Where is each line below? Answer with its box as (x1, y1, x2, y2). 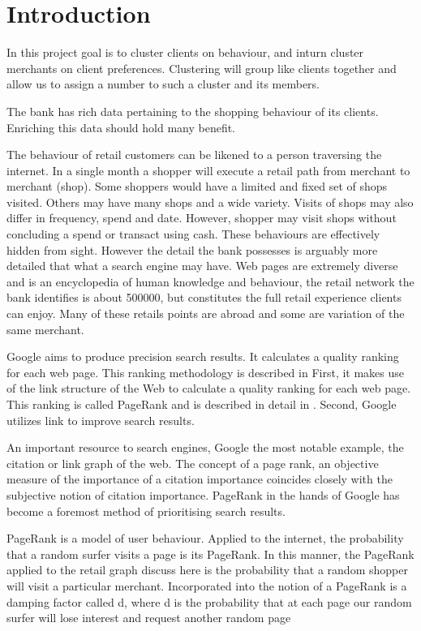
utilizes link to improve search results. (6, 411, 195, 428)
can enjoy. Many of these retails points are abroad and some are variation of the (6, 305, 405, 322)
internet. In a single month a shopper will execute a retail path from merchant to (6, 161, 410, 178)
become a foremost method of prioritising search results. (6, 502, 286, 519)
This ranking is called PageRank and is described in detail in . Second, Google (6, 396, 397, 412)
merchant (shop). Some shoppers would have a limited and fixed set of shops (6, 178, 388, 195)
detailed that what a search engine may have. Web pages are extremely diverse (6, 257, 398, 274)
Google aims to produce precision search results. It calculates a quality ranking (6, 348, 399, 365)
